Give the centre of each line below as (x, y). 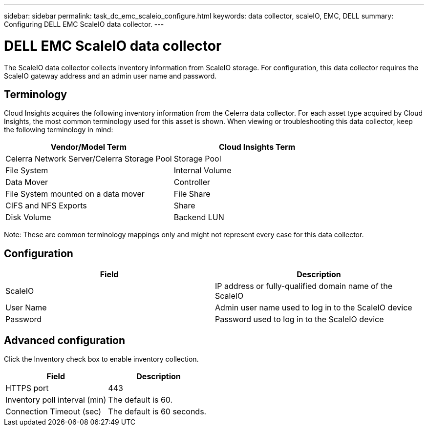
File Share (192, 194)
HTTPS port (27, 388)
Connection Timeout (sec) (53, 412)
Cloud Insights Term (257, 147)
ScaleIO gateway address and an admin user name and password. (110, 76)
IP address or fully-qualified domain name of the (304, 286)
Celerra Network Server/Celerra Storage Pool (89, 159)
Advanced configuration (65, 340)
